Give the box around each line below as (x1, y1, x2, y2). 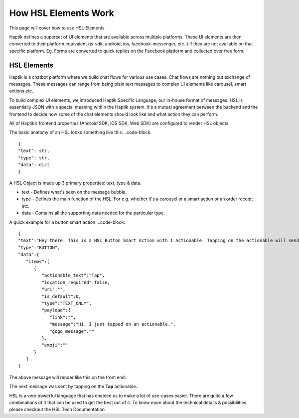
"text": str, (18, 148, 50, 154)
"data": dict (18, 162, 50, 167)
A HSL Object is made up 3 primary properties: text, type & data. (9, 180, 142, 186)
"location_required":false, (41, 279, 111, 285)
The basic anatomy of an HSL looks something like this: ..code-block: (9, 130, 152, 136)
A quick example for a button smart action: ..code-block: (9, 219, 126, 225)
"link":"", (49, 314, 76, 320)
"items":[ (25, 259, 50, 264)
